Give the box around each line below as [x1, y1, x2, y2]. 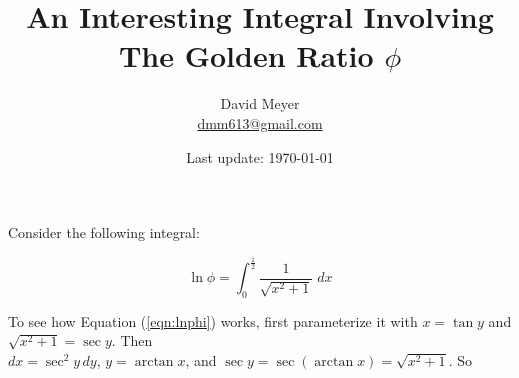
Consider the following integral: [8, 222, 200, 243]
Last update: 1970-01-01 [186, 146, 334, 167]
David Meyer [220, 93, 300, 114]
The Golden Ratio [118, 35, 374, 76]
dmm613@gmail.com [197, 112, 323, 133]
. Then [111, 330, 153, 351]
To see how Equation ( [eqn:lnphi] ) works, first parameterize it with [8, 310, 418, 331]
